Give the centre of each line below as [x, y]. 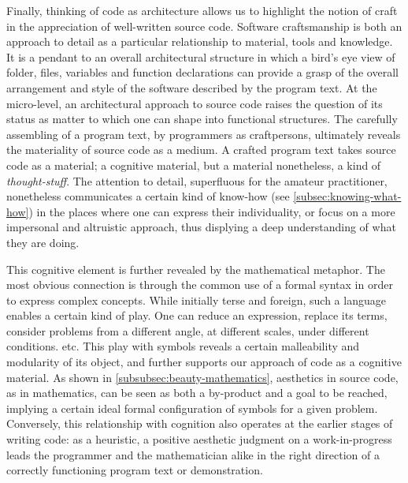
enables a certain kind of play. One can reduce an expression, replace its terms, [197, 315]
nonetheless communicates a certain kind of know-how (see [148, 196]
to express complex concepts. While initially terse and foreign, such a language [196, 300]
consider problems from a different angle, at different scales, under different [188, 330]
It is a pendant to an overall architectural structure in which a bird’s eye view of [201, 56]
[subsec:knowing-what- [347, 196]
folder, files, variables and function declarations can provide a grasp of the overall [202, 72]
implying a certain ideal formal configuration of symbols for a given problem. [192, 408]
